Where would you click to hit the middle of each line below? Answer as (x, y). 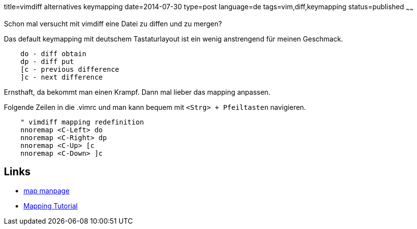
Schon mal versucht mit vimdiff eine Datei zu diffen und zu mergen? (113, 23)
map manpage (47, 190)
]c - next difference (62, 77)
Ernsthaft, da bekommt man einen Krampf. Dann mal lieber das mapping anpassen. (137, 92)
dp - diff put (47, 61)
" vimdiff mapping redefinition (82, 122)
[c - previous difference (70, 69)
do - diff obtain (53, 53)
